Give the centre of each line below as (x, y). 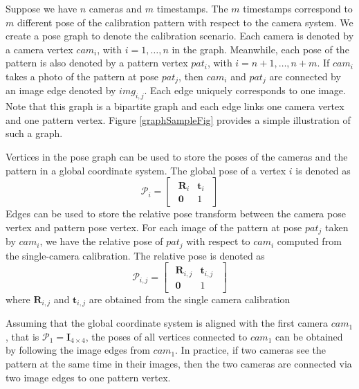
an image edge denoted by (61, 90)
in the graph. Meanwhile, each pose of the (260, 49)
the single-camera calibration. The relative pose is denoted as (135, 255)
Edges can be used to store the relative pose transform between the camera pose (176, 214)
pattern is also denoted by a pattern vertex (97, 63)
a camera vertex (39, 49)
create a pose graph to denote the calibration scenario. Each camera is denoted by (180, 36)
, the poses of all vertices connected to (166, 336)
